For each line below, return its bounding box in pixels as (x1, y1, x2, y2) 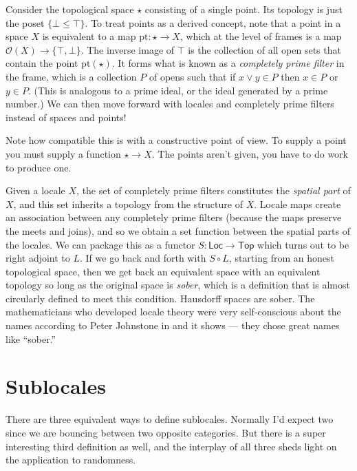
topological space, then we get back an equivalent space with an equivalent (6, 264, 321, 278)
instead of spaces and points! (6, 109, 127, 124)
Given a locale (6, 183, 65, 198)
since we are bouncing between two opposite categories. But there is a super (6, 425, 326, 439)
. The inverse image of (80, 42, 175, 56)
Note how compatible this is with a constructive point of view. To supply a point (6, 133, 347, 147)
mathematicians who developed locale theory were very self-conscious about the (6, 304, 341, 319)
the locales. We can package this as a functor (6, 237, 195, 251)
